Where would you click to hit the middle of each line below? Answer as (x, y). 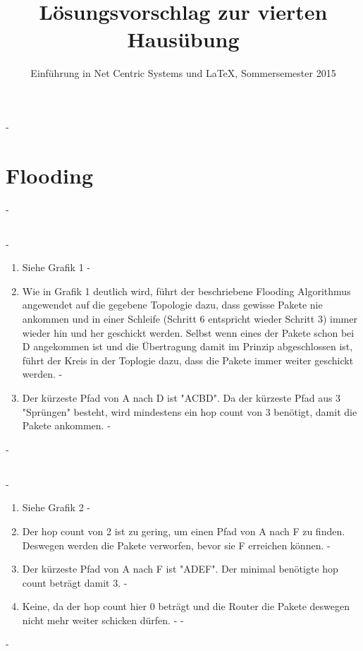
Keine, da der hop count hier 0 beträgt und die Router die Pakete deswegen (186, 606)
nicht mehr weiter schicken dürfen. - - (103, 620)
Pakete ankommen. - (66, 425)
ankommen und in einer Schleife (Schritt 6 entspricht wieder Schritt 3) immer (190, 318)
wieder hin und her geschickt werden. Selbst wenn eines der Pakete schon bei (188, 332)
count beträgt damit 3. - (75, 582)
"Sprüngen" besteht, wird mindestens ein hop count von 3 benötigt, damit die (190, 411)
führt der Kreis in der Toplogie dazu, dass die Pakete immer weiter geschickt (188, 360)
